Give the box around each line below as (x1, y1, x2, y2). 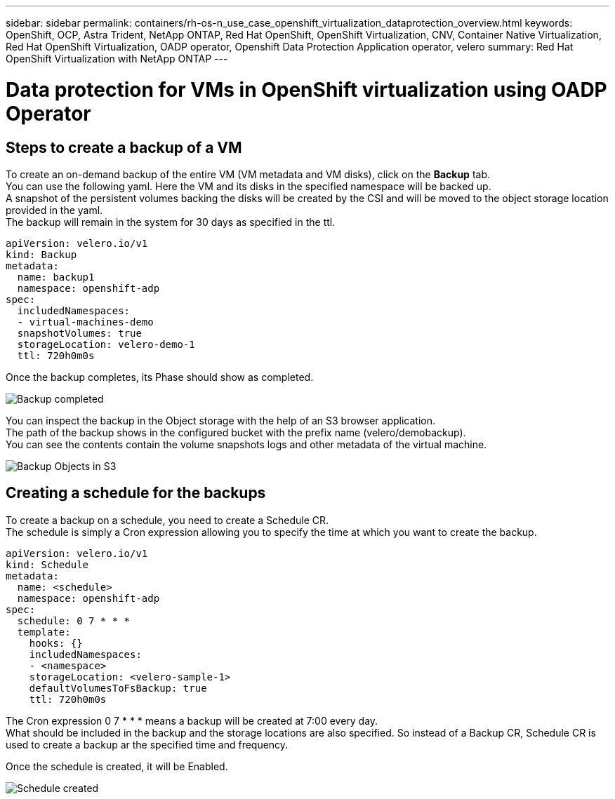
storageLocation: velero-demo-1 (17, 338, 195, 350)
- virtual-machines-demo (17, 316, 154, 328)
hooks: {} (29, 637, 83, 649)
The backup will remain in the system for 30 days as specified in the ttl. (6, 215, 336, 228)
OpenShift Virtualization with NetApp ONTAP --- (6, 53, 228, 65)
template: (17, 626, 71, 638)
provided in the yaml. (6, 203, 103, 216)
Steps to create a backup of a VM (6, 138, 242, 156)
